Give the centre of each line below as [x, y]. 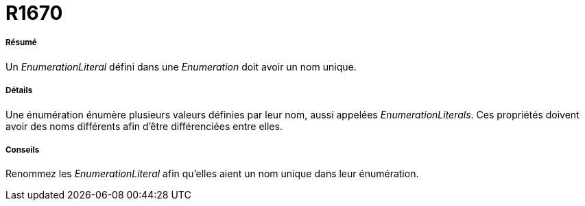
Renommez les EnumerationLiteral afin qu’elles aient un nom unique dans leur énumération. [212, 174]
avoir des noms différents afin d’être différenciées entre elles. [144, 126]
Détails [19, 91]
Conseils [23, 150]
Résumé [21, 43]
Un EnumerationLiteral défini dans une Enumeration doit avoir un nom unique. [181, 66]
